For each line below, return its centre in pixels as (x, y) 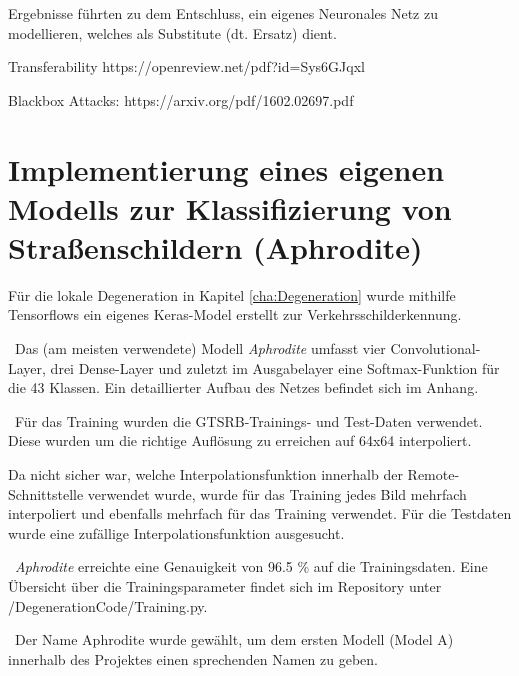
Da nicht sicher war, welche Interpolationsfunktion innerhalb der (205, 474)
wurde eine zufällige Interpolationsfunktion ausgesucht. (176, 532)
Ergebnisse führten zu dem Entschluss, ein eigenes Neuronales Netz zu (223, 13)
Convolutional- (435, 348)
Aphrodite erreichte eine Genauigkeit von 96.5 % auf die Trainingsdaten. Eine (251, 566)
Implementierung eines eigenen (226, 168)
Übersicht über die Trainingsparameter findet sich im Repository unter (225, 586)
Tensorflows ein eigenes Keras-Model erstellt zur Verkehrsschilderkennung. (235, 314)
